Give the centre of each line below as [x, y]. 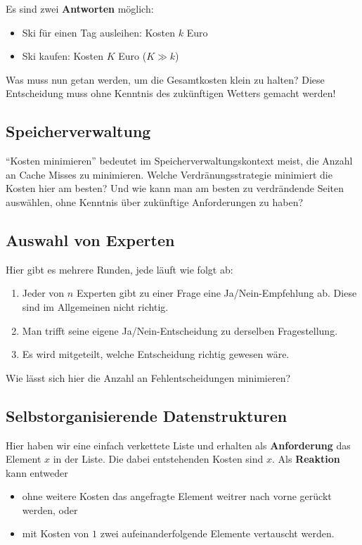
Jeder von [43, 293]
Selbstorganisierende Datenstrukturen [147, 415]
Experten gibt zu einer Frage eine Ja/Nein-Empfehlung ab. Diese [216, 293]
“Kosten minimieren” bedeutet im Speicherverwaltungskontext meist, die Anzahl [179, 161]
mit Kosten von [56, 533]
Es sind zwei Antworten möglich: [80, 8]
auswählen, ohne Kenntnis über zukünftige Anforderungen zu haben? [155, 201]
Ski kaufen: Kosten [63, 56]
